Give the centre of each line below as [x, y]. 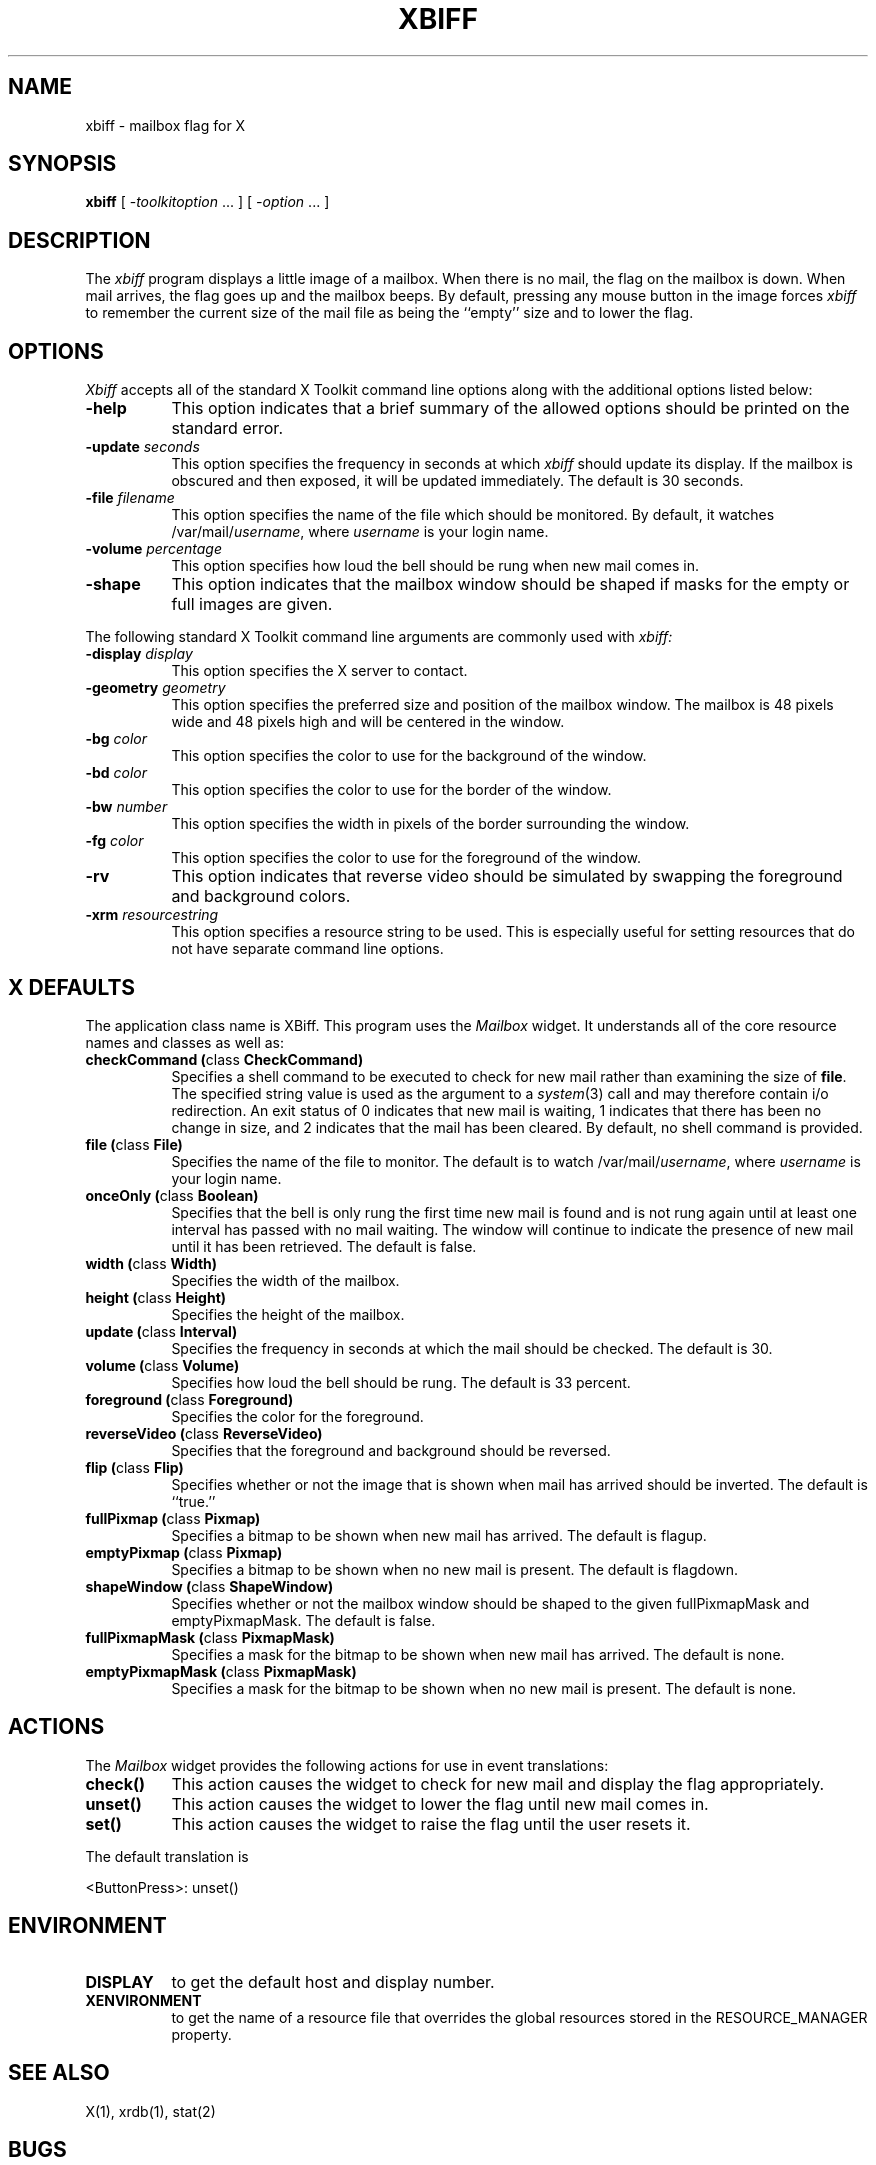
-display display [139, 654]
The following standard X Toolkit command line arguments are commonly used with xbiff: [379, 637]
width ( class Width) [151, 1263]
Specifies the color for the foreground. [297, 1416]
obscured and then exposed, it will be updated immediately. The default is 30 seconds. [457, 481]
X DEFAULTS [72, 987]
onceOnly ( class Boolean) [172, 1195]
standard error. [227, 428]
